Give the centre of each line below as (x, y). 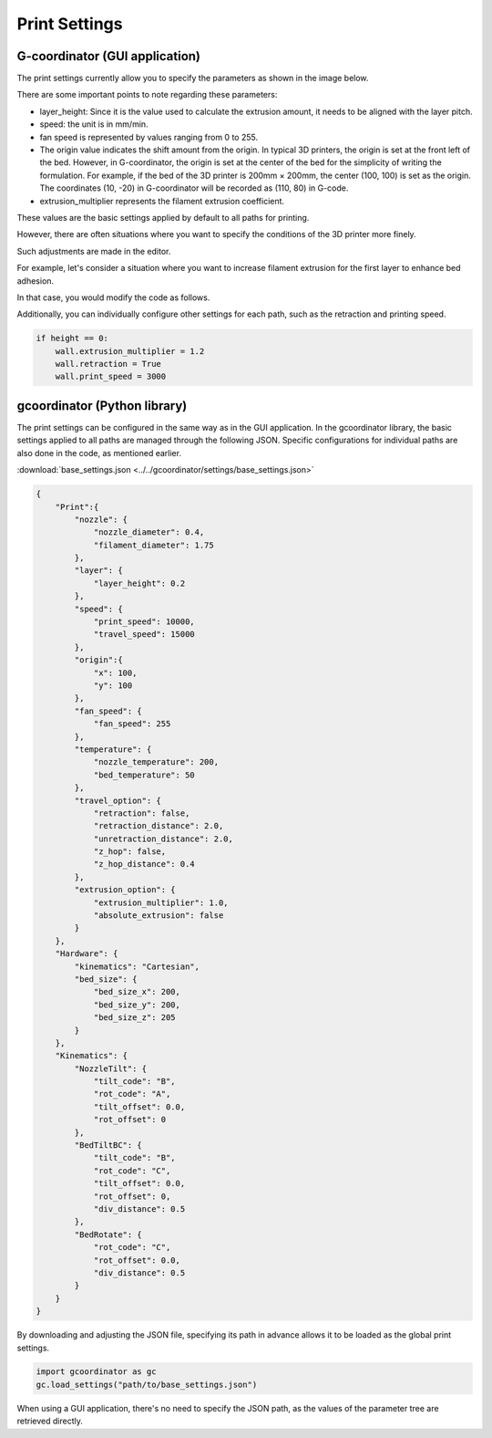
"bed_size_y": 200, (137, 1005)
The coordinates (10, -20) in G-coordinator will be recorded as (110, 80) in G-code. (194, 188)
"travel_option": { (118, 800)
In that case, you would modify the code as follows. (113, 297)
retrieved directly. (50, 1421)
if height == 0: (72, 339)
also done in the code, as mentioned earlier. (99, 453)
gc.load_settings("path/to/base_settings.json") (147, 1384)
